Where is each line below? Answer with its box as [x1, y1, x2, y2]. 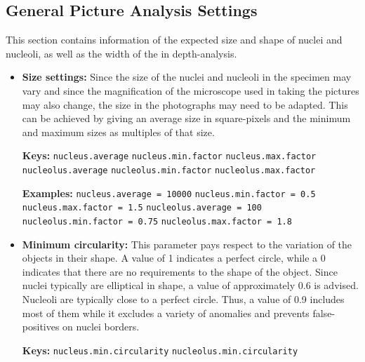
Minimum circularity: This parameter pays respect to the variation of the [22, 236, 352, 251]
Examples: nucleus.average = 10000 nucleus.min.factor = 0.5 [22, 185, 316, 200]
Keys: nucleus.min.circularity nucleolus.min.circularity [22, 342, 298, 357]
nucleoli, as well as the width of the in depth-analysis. [6, 46, 237, 60]
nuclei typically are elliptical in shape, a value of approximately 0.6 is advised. [22, 278, 359, 293]
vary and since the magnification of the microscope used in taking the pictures [22, 83, 359, 98]
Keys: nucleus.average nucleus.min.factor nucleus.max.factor [22, 148, 317, 163]
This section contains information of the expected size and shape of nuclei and [6, 32, 343, 47]
